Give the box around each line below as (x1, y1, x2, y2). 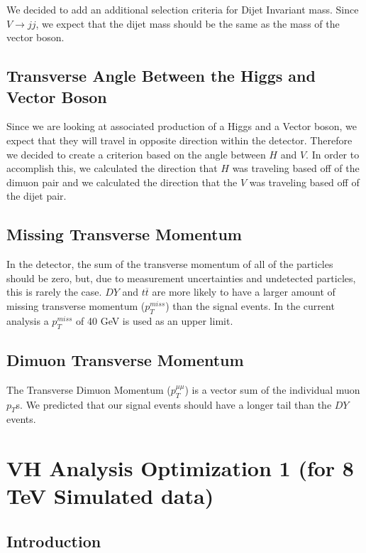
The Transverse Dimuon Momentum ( (6, 382, 171, 397)
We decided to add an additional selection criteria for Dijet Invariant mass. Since (6, 2, 359, 16)
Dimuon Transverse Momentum (6, 348, 244, 370)
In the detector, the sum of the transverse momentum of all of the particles (6, 257, 333, 272)
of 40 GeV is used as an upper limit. (76, 313, 233, 328)
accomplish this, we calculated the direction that (6, 161, 218, 176)
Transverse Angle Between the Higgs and (6, 65, 316, 87)
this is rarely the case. (6, 284, 102, 299)
